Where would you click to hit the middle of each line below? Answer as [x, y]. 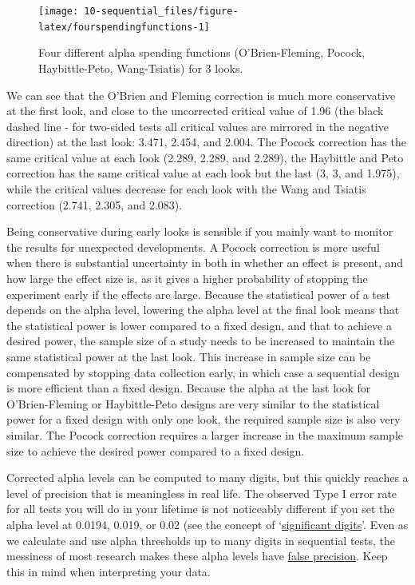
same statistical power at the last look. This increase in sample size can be [189, 356]
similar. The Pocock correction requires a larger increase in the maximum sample [205, 434]
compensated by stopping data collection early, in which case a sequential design [203, 372]
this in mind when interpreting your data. [109, 571]
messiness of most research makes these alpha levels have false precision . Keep [197, 556]
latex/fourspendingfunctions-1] [124, 27]
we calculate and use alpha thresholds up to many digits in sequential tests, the [201, 540]
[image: [59, 11]
